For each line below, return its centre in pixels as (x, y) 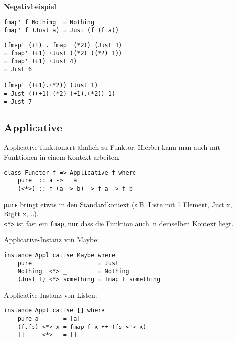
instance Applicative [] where (54, 311)
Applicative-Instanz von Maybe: (51, 239)
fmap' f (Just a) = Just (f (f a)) (61, 30)
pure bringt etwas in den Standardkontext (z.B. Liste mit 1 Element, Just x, (118, 204)
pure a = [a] (49, 318)
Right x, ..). (21, 214)
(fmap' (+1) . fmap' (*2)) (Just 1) (63, 45)
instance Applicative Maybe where (60, 255)
